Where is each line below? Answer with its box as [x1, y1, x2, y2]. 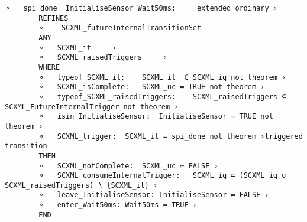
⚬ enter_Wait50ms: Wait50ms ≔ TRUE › [38, 201, 197, 210]
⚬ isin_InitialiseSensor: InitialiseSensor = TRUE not [38, 112, 273, 121]
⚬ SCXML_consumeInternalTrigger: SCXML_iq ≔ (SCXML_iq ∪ [38, 171, 286, 180]
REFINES [38, 14, 69, 22]
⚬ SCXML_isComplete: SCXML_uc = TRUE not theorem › [38, 83, 265, 92]
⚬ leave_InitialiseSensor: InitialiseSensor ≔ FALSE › [38, 191, 269, 200]
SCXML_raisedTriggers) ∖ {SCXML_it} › [5, 181, 158, 190]
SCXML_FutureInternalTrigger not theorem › [5, 102, 179, 111]
